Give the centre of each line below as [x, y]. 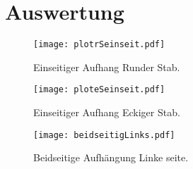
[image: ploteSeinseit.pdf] [99, 90]
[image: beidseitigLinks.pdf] [104, 135]
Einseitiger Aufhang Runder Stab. [107, 67]
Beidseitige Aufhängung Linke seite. [111, 157]
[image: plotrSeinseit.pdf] [99, 45]
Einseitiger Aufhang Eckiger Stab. [107, 112]
